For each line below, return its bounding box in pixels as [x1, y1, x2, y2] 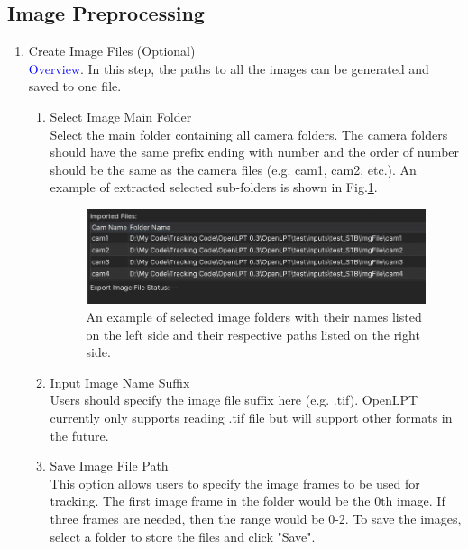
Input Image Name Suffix [50, 372, 190, 391]
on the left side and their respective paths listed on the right [86, 325, 420, 343]
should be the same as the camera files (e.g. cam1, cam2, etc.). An [50, 160, 417, 178]
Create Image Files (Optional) [28, 41, 196, 60]
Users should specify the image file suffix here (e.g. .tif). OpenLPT [50, 390, 418, 409]
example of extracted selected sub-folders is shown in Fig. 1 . [50, 178, 378, 197]
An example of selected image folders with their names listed [86, 307, 422, 325]
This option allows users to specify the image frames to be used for [50, 473, 420, 492]
